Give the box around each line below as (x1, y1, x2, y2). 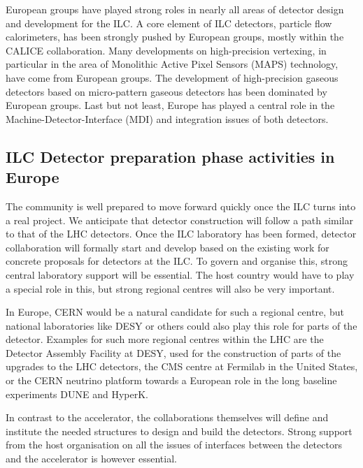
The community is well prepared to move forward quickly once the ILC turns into (6, 198, 356, 213)
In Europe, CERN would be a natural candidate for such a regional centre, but (6, 305, 344, 319)
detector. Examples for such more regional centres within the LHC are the (6, 332, 324, 346)
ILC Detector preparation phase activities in (6, 145, 335, 167)
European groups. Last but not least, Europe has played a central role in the (6, 98, 335, 112)
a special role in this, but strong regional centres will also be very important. (6, 281, 335, 295)
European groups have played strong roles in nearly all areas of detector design (6, 2, 344, 16)
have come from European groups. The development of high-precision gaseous (6, 70, 339, 85)
